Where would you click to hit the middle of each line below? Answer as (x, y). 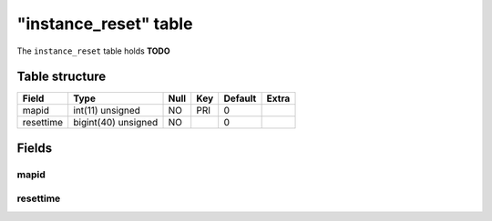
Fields (35, 148)
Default (240, 98)
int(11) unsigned (107, 111)
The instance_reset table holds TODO (93, 51)
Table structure (61, 77)
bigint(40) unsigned (116, 123)
